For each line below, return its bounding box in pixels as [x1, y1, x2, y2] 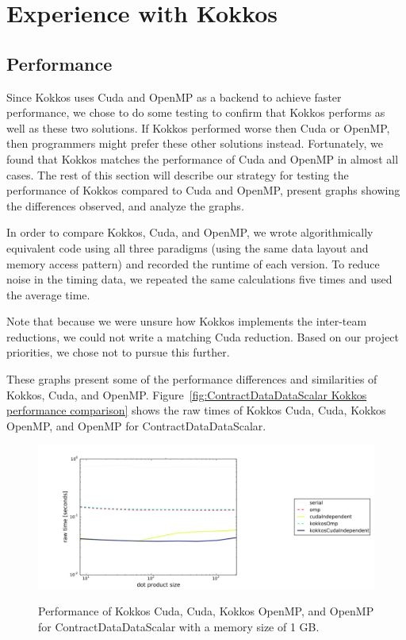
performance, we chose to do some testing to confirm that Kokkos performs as [6, 104, 385, 121]
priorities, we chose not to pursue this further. [6, 344, 230, 360]
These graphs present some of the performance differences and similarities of [6, 371, 377, 387]
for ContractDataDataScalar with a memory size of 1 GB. [38, 619, 320, 634]
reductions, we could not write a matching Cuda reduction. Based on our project [6, 328, 399, 345]
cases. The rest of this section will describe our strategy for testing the [6, 166, 349, 183]
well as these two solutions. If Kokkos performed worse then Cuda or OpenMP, [6, 119, 390, 136]
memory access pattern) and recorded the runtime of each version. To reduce [6, 255, 380, 272]
